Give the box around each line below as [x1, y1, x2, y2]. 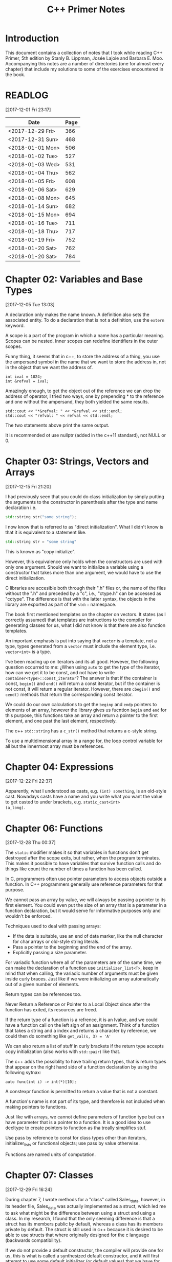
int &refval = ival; [5, 378, 50, 384]
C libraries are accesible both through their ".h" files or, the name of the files [5, 585, 166, 591]
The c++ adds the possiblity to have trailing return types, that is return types [5, 1059, 166, 1065]
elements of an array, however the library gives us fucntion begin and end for [5, 707, 167, 713]
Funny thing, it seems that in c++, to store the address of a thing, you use [5, 353, 160, 359]
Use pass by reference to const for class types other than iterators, [5, 1135, 147, 1141]
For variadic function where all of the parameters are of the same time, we [5, 959, 162, 966]
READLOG [5, 90, 49, 101]
